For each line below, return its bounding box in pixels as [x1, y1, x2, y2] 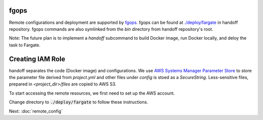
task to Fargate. [9, 42, 41, 48]
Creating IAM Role [9, 55, 65, 63]
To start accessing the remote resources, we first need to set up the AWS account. [9, 90, 175, 96]
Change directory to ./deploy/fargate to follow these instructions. [9, 99, 149, 105]
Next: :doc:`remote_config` [9, 108, 63, 114]
